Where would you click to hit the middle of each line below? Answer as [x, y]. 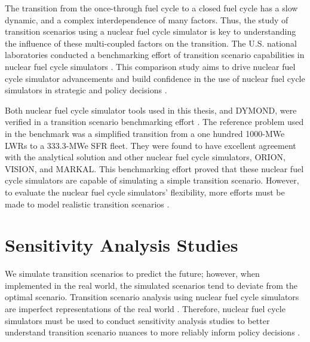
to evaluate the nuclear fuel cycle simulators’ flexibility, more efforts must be [145, 192]
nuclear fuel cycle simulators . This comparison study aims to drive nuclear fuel [150, 66]
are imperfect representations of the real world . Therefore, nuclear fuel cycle [145, 309]
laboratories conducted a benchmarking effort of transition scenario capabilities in [155, 55]
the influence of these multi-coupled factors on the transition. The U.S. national [151, 43]
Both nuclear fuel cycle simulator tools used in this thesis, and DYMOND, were [151, 110]
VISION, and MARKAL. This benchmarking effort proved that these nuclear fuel [154, 168]
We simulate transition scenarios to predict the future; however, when [132, 274]
